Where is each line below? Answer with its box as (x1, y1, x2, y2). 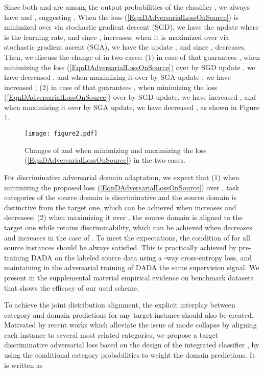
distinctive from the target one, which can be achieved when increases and (4, 202, 236, 212)
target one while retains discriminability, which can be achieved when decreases (4, 222, 252, 232)
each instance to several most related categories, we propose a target (4, 329, 219, 340)
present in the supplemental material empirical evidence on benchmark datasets (4, 272, 254, 282)
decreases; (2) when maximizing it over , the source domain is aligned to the (4, 212, 243, 223)
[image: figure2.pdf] (25, 130, 98, 138)
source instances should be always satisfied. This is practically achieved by (4, 242, 236, 253)
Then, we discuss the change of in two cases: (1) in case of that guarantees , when (4, 51, 260, 62)
